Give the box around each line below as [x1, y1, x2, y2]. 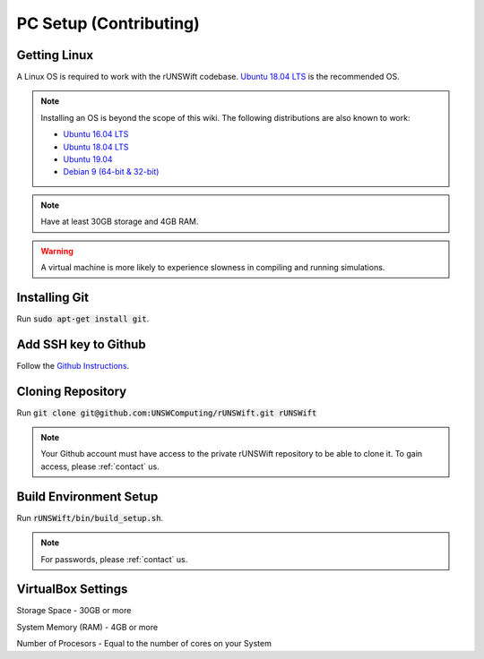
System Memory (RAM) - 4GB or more [16, 621, 159, 632]
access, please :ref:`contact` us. [40, 461, 160, 472]
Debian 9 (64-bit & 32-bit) [63, 167, 160, 177]
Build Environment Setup [16, 489, 159, 504]
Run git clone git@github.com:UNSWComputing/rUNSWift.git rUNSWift [16, 407, 317, 418]
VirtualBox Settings [16, 582, 128, 597]
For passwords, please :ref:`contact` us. [40, 553, 188, 564]
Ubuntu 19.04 [63, 154, 113, 165]
